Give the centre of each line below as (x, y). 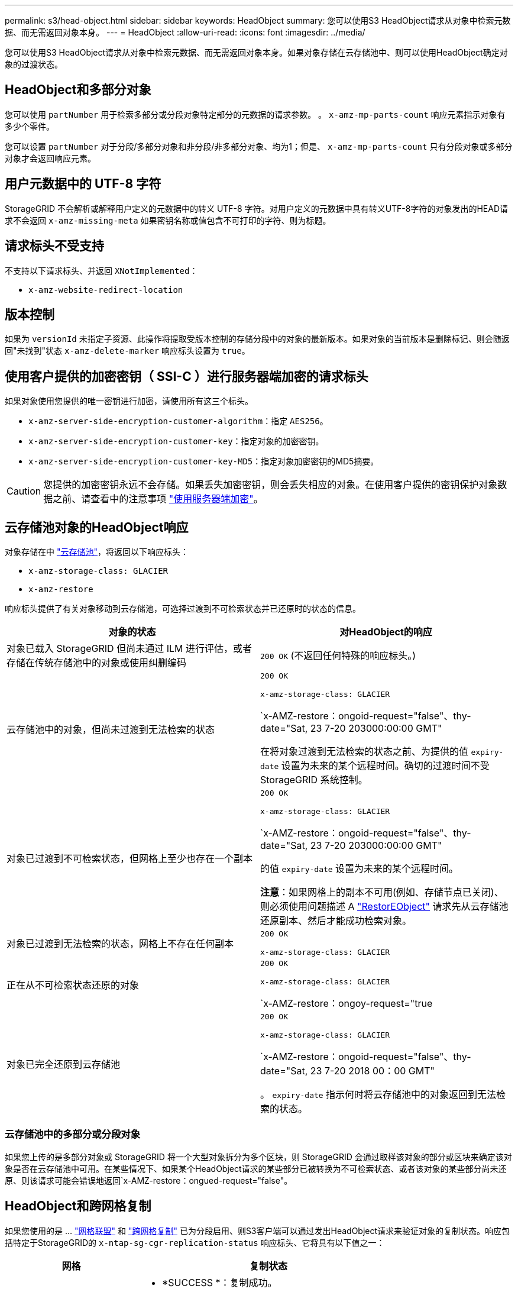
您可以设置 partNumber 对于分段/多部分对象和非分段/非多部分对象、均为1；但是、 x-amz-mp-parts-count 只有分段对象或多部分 (259, 146)
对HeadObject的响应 (386, 632)
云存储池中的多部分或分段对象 (73, 1134)
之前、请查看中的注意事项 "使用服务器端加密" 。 (158, 499)
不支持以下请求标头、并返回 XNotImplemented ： (101, 270)
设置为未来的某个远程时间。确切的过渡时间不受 (385, 766)
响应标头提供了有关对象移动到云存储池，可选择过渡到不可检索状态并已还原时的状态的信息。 (183, 609)
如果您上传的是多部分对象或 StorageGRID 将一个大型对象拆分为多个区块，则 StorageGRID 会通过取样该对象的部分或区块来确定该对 (258, 1157)
